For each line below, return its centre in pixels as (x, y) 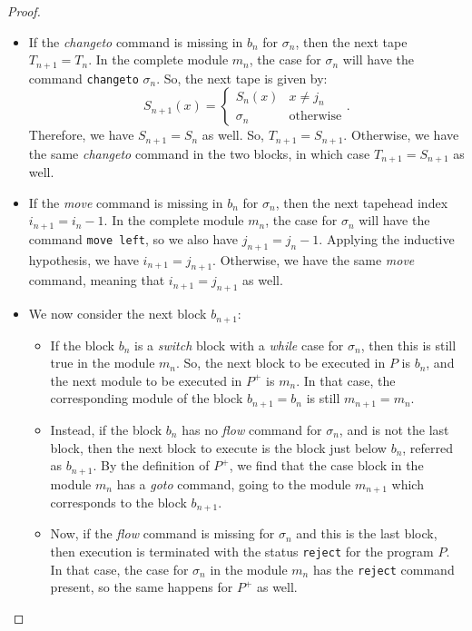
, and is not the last (394, 429)
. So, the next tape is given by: (242, 78)
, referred (428, 447)
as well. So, (233, 135)
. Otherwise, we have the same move (314, 259)
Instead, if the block (106, 429)
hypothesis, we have (84, 259)
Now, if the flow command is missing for (162, 533)
